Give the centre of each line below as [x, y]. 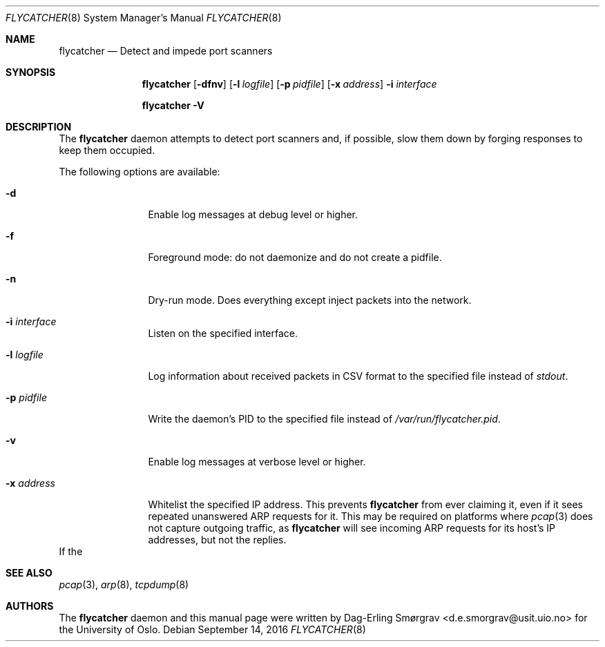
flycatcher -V [173, 105]
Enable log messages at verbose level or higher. [257, 462]
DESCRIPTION [39, 127]
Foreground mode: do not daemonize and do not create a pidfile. [295, 257]
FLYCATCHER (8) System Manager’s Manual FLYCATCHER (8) [144, 18]
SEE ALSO [29, 573]
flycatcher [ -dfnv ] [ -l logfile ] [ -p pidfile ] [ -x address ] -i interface [289, 84]
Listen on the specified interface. [223, 333]
